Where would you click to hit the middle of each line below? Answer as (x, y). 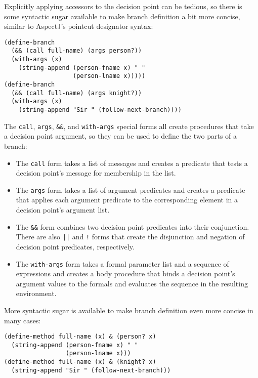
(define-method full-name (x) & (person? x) (80, 337)
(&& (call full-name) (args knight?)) (77, 93)
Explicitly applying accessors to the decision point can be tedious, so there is (123, 6)
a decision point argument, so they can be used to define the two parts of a (121, 136)
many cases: (23, 320)
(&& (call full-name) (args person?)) (77, 51)
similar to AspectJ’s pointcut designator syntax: (79, 26)
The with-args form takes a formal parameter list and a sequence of (122, 263)
